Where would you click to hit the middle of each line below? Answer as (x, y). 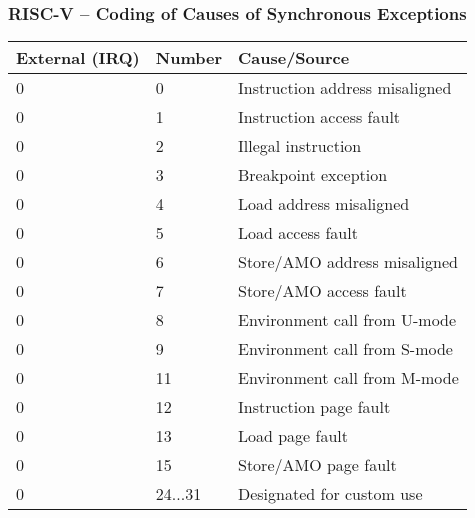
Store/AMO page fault (317, 465)
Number (188, 58)
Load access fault (297, 233)
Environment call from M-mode (348, 378)
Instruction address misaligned (344, 88)
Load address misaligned (323, 204)
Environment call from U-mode (347, 320)
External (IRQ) (78, 58)
